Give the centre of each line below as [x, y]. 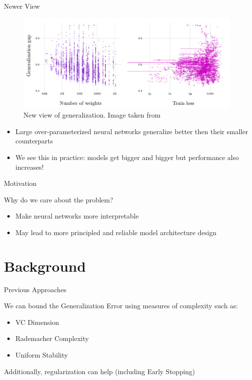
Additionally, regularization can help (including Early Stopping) [100, 371]
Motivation [20, 183]
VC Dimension [37, 322]
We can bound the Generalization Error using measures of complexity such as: [121, 306]
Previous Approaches [35, 289]
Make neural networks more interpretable [77, 216]
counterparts [34, 141]
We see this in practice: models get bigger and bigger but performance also [127, 157]
